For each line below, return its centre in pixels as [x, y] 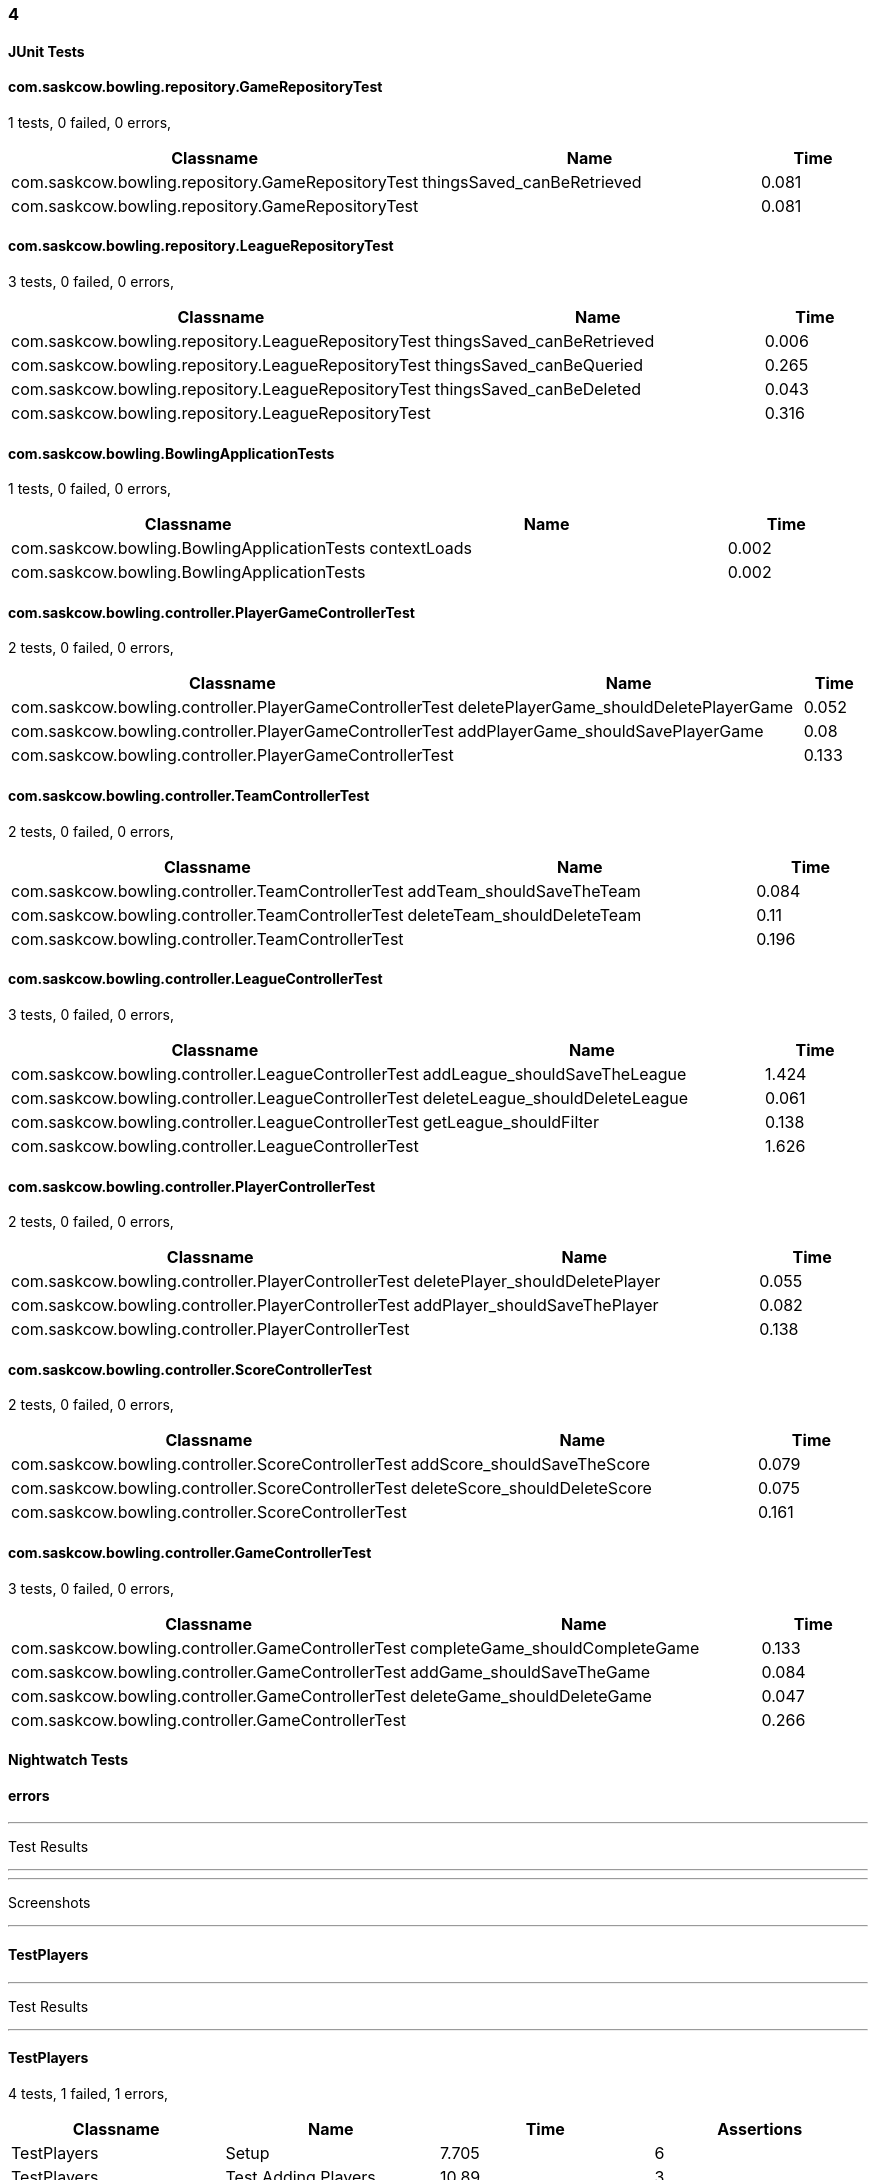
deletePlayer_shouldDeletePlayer [537, 1281]
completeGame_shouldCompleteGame [555, 1647]
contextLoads [420, 548]
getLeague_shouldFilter [510, 1121]
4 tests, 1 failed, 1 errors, [88, 2093]
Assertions [760, 2128]
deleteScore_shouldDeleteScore [531, 1488]
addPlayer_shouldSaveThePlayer [536, 1305]
